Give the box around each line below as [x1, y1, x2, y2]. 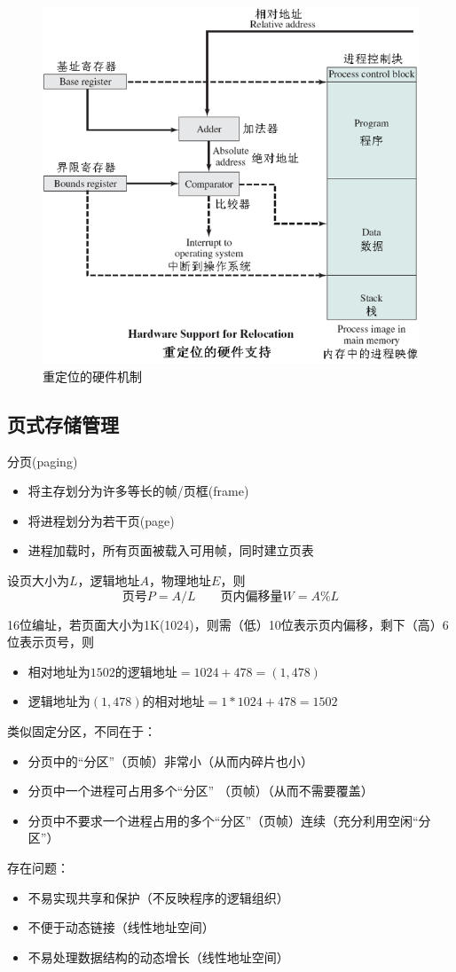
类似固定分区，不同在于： [7, 721, 156, 740]
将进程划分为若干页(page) [28, 511, 175, 529]
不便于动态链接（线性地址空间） [28, 918, 215, 937]
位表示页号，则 [7, 632, 94, 651]
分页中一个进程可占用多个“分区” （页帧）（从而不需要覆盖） [28, 781, 373, 800]
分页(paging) [7, 451, 78, 470]
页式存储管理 [7, 410, 119, 437]
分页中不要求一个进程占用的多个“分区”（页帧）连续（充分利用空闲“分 [28, 811, 431, 829]
